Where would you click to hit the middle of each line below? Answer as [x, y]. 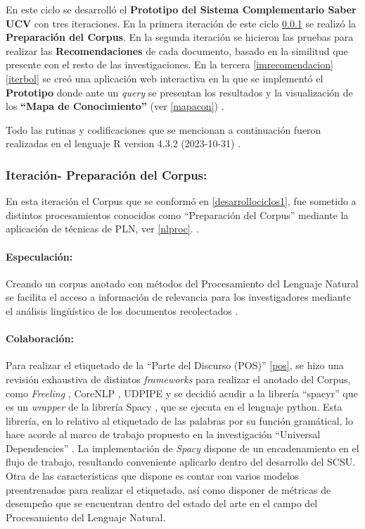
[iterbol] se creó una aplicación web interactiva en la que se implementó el [165, 78]
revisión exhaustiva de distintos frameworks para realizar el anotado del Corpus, [178, 379]
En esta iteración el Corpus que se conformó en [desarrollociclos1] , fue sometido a [181, 201]
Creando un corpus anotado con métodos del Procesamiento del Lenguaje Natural [182, 283]
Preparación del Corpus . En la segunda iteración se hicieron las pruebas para [180, 37]
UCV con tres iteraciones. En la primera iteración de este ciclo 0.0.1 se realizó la [181, 23]
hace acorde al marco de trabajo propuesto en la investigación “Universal [163, 434]
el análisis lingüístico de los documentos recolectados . [122, 310]
